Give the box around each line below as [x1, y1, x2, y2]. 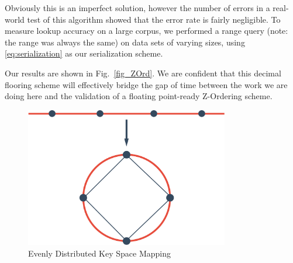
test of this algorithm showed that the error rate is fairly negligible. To [27, 13, 281, 25]
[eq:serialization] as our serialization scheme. [5, 47, 163, 59]
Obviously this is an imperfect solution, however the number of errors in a [5, 2, 270, 13]
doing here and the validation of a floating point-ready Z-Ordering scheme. [5, 90, 273, 102]
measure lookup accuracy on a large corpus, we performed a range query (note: [5, 24, 288, 37]
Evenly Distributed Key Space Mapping [28, 247, 171, 259]
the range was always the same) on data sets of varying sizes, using [5, 36, 245, 48]
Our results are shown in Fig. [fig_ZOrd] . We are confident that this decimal [5, 66, 281, 79]
